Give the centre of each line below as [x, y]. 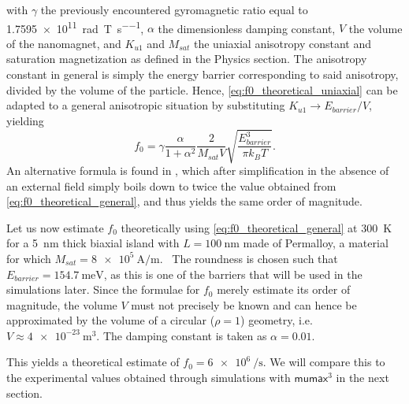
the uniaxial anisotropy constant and [282, 43]
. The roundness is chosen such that [249, 258]
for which [29, 258]
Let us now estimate [55, 227]
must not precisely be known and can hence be [244, 304]
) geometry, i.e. [277, 320]
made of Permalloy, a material [316, 243]
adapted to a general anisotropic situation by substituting [146, 105]
